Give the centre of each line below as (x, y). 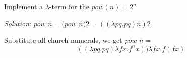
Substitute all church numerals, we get (63, 40)
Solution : (18, 23)
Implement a (23, 6)
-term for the (69, 6)
